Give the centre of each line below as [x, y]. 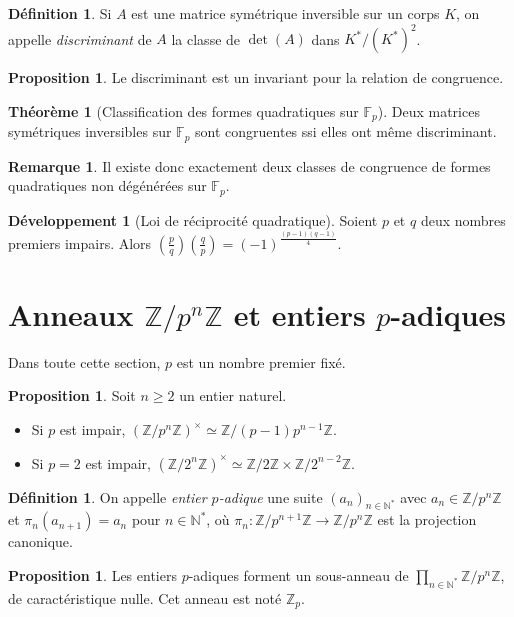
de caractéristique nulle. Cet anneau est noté [145, 597]
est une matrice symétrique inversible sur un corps [285, 13]
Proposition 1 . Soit [72, 395]
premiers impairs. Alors [80, 242]
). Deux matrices [428, 110]
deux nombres [463, 219]
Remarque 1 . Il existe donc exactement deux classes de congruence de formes [249, 165]
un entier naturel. [233, 395]
